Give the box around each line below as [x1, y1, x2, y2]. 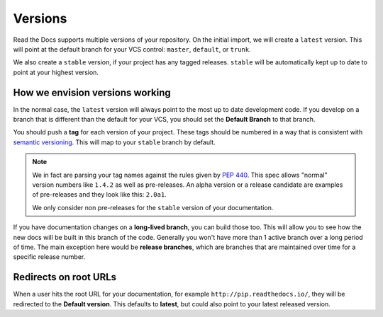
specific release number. [13, 253, 86, 261]
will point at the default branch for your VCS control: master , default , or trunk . [13, 45, 251, 53]
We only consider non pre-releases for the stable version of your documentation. [32, 203, 274, 212]
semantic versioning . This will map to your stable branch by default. [13, 138, 216, 146]
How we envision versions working [13, 86, 171, 98]
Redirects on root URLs [13, 271, 117, 283]
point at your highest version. [13, 68, 99, 76]
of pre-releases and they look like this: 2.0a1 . [32, 190, 167, 199]
